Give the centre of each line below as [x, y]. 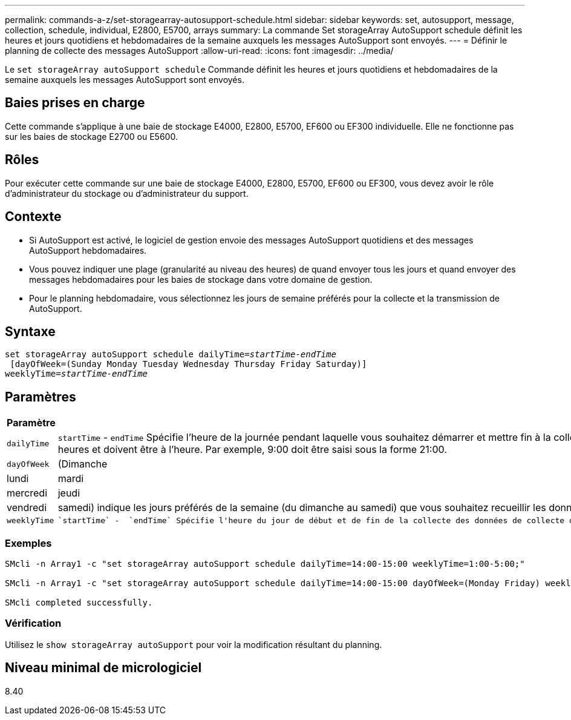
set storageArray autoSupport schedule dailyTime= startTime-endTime [171, 355]
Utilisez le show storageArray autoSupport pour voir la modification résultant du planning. [194, 644]
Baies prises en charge [75, 103]
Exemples [28, 543]
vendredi [27, 508]
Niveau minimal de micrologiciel [103, 668]
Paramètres [41, 397]
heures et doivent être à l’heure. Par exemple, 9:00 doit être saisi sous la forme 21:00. [252, 450]
